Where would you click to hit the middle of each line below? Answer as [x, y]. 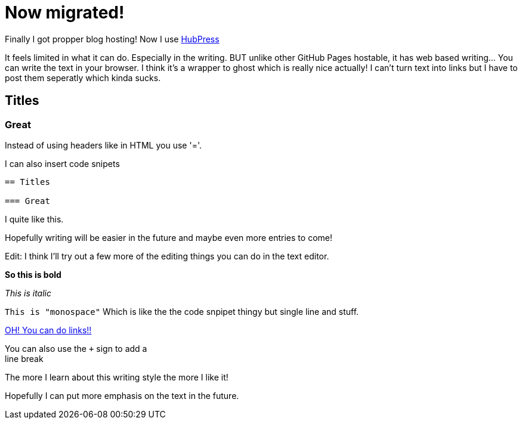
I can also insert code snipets [62, 163]
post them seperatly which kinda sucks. [83, 78]
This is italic [28, 293]
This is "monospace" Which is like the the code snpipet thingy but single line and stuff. [182, 311]
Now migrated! [65, 13]
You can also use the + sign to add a [76, 348]
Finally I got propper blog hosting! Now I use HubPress [112, 39]
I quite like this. [34, 219]
